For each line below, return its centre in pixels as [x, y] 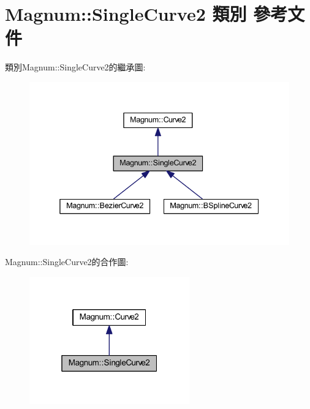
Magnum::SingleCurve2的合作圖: [67, 262]
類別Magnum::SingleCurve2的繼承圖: [75, 67]
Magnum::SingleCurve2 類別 [126, 14]
